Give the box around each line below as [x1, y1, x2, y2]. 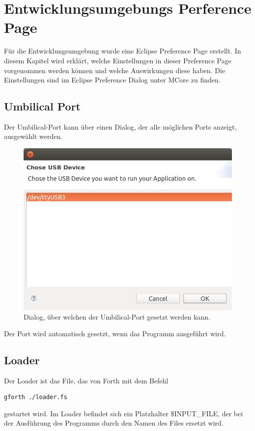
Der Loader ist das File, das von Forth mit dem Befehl [4, 375, 169, 385]
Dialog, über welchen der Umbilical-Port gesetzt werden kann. [24, 312, 210, 322]
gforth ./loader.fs [4, 394, 67, 401]
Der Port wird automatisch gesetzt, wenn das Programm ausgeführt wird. [4, 328, 226, 338]
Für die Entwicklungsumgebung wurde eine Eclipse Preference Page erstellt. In [4, 46, 241, 56]
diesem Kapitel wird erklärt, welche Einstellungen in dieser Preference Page [4, 55, 231, 65]
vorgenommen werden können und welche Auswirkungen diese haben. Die [4, 65, 226, 75]
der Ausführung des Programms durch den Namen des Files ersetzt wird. [4, 418, 224, 428]
